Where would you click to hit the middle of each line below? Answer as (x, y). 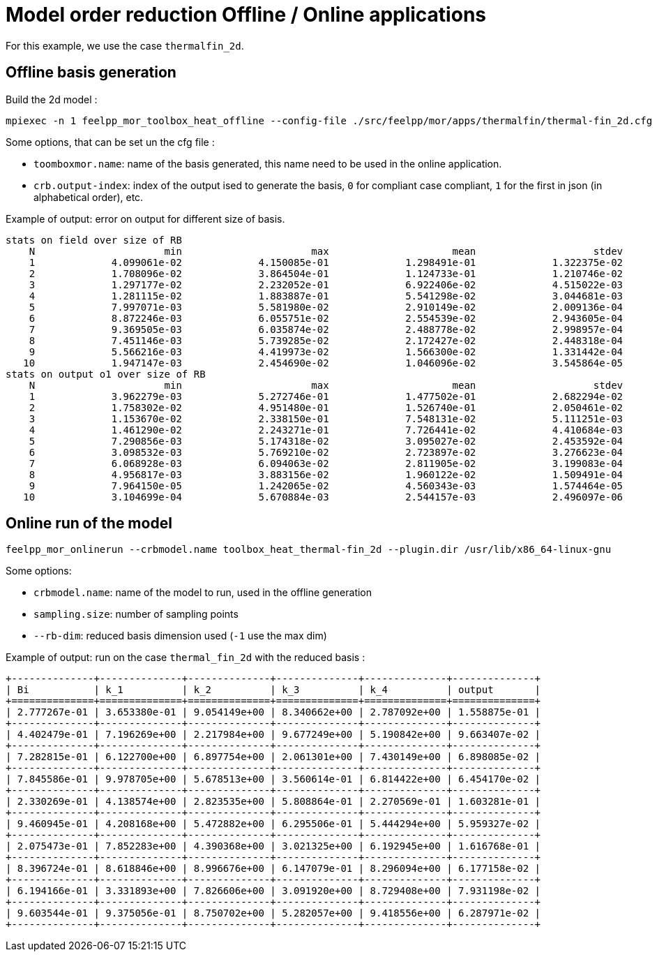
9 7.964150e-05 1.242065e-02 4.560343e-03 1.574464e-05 (326, 485)
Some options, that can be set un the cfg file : (110, 142)
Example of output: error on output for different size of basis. (145, 218)
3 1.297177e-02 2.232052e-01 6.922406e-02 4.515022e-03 (326, 284)
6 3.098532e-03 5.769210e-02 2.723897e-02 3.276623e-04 (326, 452)
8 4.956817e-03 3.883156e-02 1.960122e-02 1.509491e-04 (326, 474)
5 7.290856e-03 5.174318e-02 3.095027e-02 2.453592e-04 (326, 441)
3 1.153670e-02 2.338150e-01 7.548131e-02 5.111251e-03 (326, 418)
